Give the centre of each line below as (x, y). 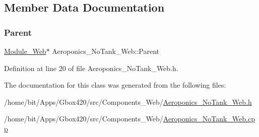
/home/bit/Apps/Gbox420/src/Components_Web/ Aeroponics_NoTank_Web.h (128, 101)
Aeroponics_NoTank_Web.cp (209, 119)
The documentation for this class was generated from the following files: (115, 85)
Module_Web (25, 51)
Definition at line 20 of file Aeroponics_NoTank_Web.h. (91, 68)
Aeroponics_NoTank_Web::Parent (106, 51)
